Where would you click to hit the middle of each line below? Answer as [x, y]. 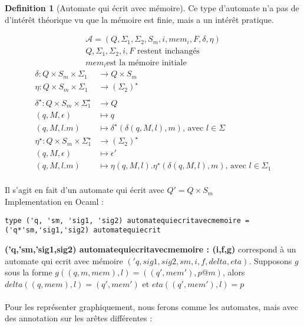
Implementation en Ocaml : [54, 201]
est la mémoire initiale [146, 63]
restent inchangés [168, 51]
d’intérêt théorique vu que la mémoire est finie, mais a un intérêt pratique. [139, 19]
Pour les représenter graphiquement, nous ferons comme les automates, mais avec [151, 306]
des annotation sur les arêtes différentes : [79, 318]
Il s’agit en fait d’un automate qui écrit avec [85, 190]
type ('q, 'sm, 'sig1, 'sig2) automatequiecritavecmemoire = [127, 220]
